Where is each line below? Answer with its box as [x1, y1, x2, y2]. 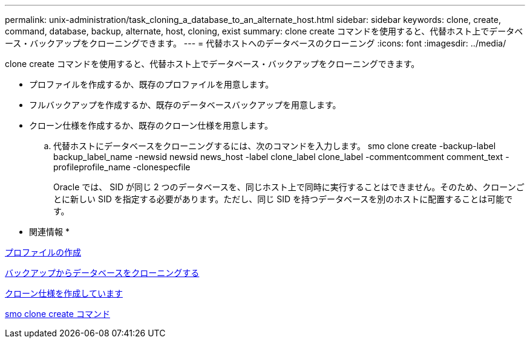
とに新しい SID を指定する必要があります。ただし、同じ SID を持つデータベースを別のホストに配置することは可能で [53, 194, 513, 204]
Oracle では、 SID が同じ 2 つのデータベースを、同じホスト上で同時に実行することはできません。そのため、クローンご [53, 182, 525, 192]
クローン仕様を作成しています [5, 288, 123, 298]
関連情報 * [29, 226, 70, 237]
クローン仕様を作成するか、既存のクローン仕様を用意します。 [29, 120, 273, 130]
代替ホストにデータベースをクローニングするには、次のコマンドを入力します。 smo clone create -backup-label [53, 141, 496, 151]
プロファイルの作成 [5, 247, 81, 257]
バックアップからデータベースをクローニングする [5, 268, 200, 278]
